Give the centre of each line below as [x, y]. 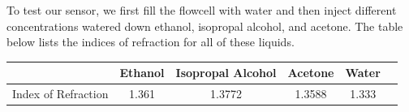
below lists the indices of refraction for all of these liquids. [151, 42]
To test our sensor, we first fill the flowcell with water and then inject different [202, 10]
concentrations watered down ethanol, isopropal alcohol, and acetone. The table [205, 26]
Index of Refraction [60, 94]
